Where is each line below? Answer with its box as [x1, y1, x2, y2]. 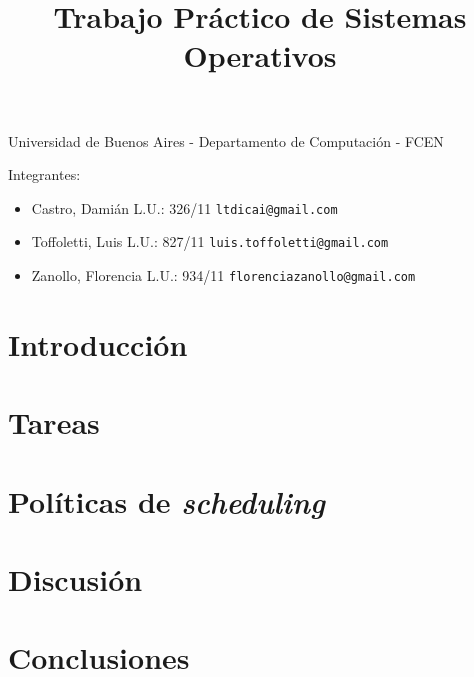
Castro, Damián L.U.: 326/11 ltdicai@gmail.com [31, 197, 338, 218]
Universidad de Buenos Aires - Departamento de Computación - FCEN [8, 130, 444, 151]
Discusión [8, 559, 143, 600]
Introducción [8, 323, 188, 364]
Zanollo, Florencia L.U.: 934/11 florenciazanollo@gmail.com [31, 265, 416, 286]
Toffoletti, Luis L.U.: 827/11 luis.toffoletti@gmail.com [31, 231, 389, 252]
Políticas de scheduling [8, 480, 325, 522]
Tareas [8, 402, 100, 443]
